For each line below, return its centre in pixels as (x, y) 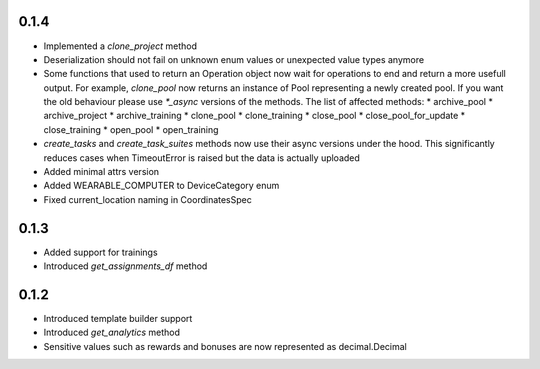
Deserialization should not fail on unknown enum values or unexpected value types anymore (234, 59)
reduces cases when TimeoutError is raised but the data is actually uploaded (201, 157)
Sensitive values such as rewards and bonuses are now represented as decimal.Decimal (225, 346)
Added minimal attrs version (101, 172)
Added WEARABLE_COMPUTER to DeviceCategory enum (161, 186)
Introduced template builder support (118, 319)
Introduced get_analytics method (111, 332)
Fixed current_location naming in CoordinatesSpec (147, 199)
